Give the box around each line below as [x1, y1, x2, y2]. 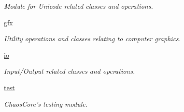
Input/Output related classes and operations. [4, 66, 135, 76]
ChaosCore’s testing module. [4, 98, 88, 109]
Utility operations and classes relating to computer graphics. [4, 33, 181, 44]
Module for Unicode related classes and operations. [4, 1, 153, 11]
